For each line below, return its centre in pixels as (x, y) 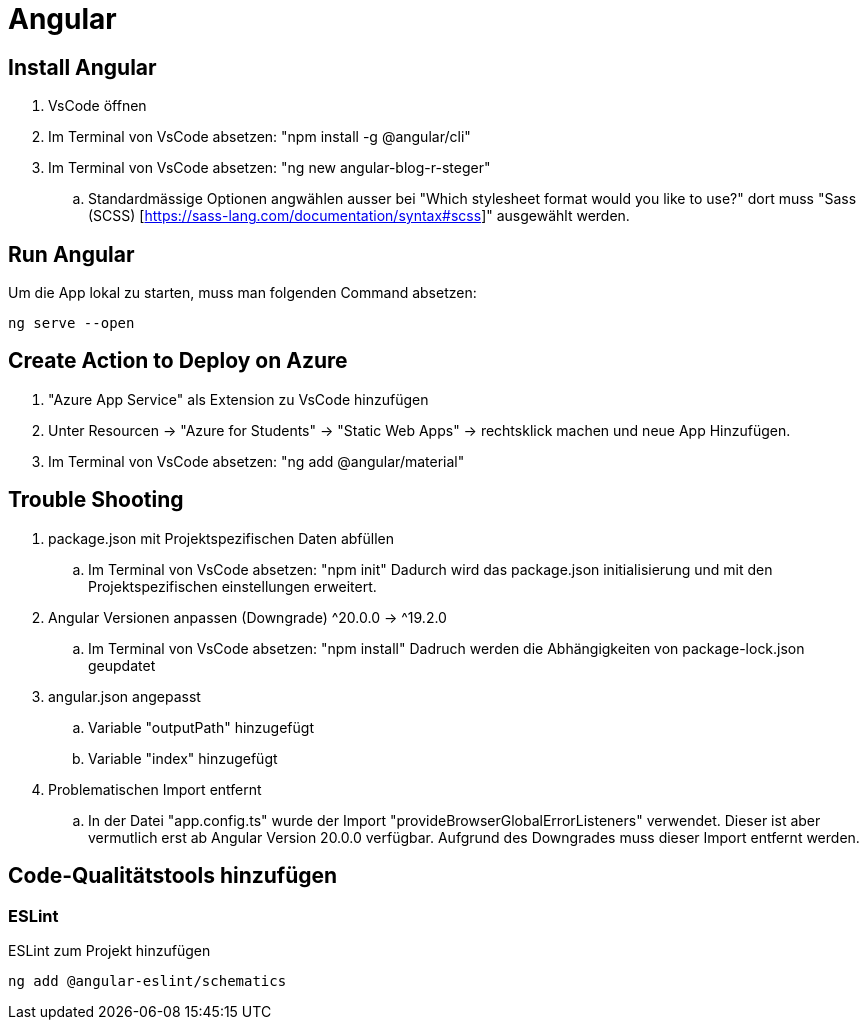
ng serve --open (71, 323)
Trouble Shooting (96, 500)
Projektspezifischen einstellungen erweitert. (232, 586)
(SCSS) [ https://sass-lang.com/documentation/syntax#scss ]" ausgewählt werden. (359, 216)
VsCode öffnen (97, 106)
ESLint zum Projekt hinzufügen (109, 950)
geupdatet (122, 665)
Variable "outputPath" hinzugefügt (201, 727)
